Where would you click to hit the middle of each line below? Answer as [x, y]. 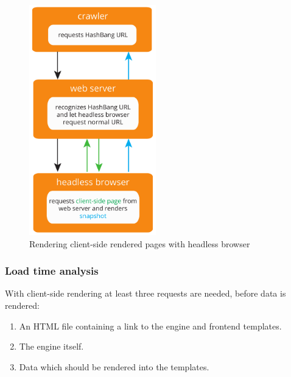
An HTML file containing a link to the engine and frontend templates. [150, 326]
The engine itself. [51, 346]
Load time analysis [52, 271]
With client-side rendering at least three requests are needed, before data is [145, 293]
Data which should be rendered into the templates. [114, 366]
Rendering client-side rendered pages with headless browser [140, 243]
